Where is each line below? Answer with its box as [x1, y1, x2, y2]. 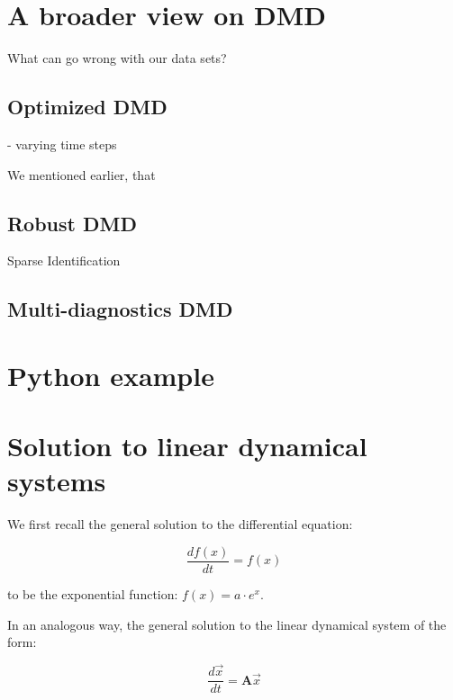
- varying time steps [7, 134, 117, 153]
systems [7, 462, 106, 499]
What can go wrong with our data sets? [7, 49, 227, 67]
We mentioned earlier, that [7, 165, 156, 184]
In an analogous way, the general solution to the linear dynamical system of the [7, 615, 447, 633]
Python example [7, 356, 214, 393]
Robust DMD [7, 209, 137, 237]
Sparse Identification [7, 251, 121, 270]
